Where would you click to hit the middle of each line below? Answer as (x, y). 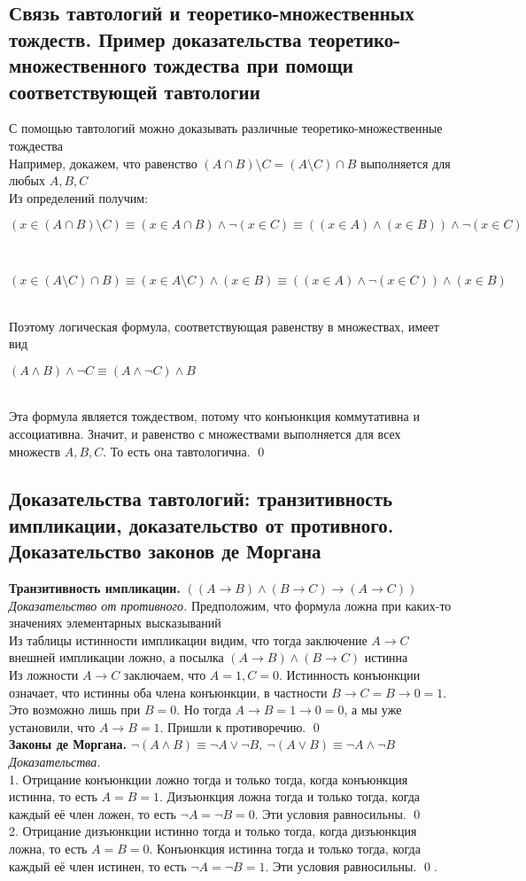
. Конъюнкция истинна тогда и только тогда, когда (285, 848)
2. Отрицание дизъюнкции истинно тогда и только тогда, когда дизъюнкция (213, 831)
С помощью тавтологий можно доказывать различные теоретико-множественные (226, 128)
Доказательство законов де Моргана (165, 551)
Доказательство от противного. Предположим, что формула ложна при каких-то (230, 605)
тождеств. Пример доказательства (155, 39)
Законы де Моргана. (68, 744)
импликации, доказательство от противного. (201, 524)
